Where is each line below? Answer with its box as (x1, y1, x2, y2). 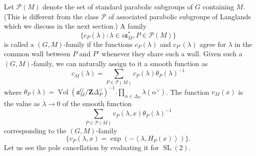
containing (203, 1, 234, 11)
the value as (4, 98, 40, 109)
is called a (4, 39, 34, 49)
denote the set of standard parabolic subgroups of (42, 1, 193, 11)
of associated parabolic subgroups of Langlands (109, 11, 251, 21)
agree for (199, 39, 226, 49)
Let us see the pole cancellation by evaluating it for (4, 142, 159, 153)
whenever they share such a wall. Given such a (102, 48, 243, 59)
